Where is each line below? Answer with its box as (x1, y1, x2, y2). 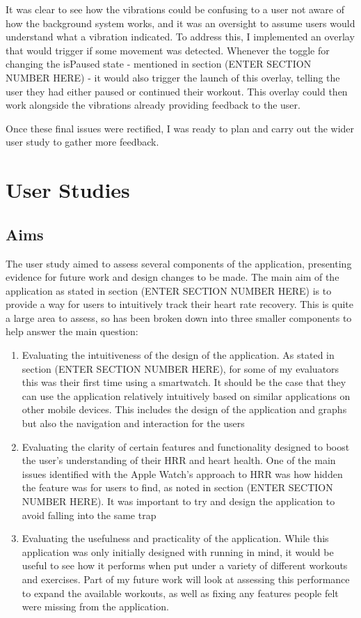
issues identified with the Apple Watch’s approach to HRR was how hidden (22, 466, 343, 481)
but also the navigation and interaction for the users (22, 416, 245, 431)
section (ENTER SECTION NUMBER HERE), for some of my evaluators (22, 361, 339, 376)
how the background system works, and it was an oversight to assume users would (6, 15, 355, 30)
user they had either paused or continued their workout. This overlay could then (6, 84, 348, 98)
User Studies (6, 176, 130, 204)
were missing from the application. (22, 599, 169, 614)
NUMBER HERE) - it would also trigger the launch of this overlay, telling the (6, 70, 340, 84)
